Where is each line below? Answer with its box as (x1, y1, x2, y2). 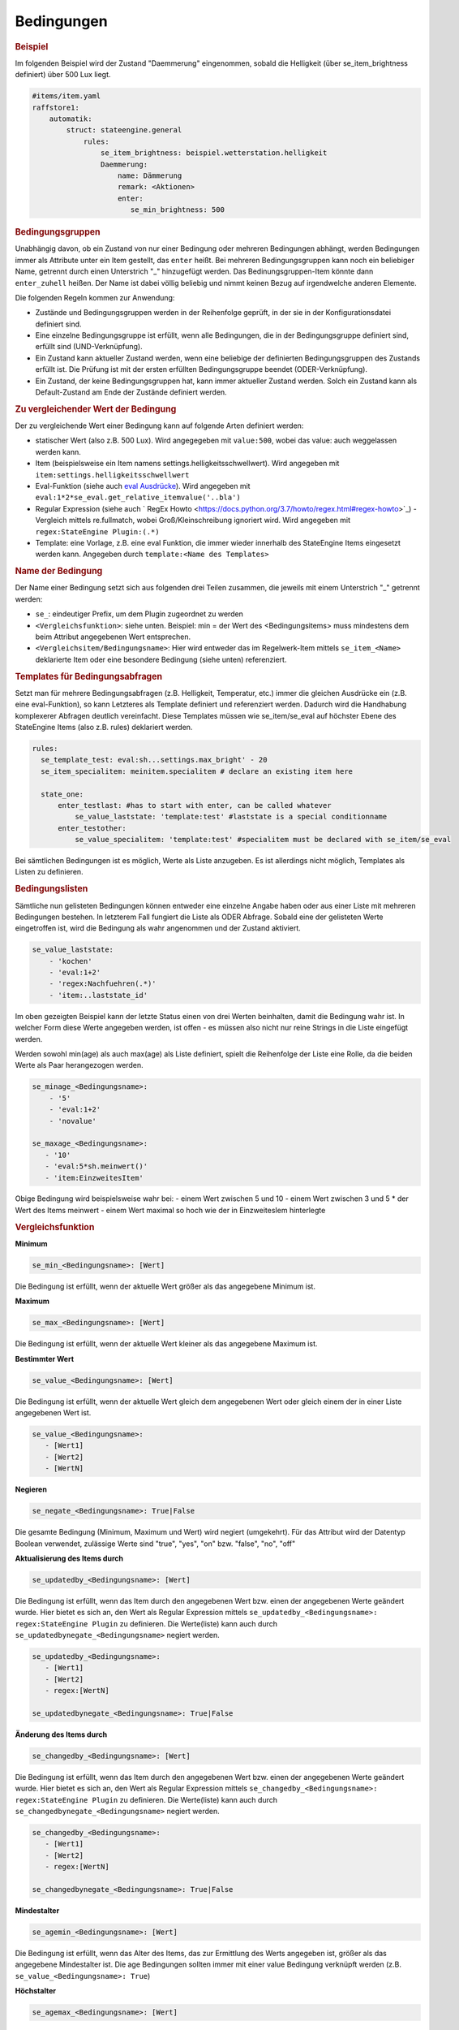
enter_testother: (58, 823, 127, 832)
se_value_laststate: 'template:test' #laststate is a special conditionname (74, 812, 388, 822)
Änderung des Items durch (15, 1730, 108, 1739)
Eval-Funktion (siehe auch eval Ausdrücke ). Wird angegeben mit (35, 482, 251, 491)
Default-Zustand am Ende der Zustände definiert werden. (35, 387, 227, 397)
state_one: (41, 789, 84, 799)
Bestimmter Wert (15, 1354, 75, 1363)
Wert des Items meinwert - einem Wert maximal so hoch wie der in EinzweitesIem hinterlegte (15, 1205, 326, 1215)
